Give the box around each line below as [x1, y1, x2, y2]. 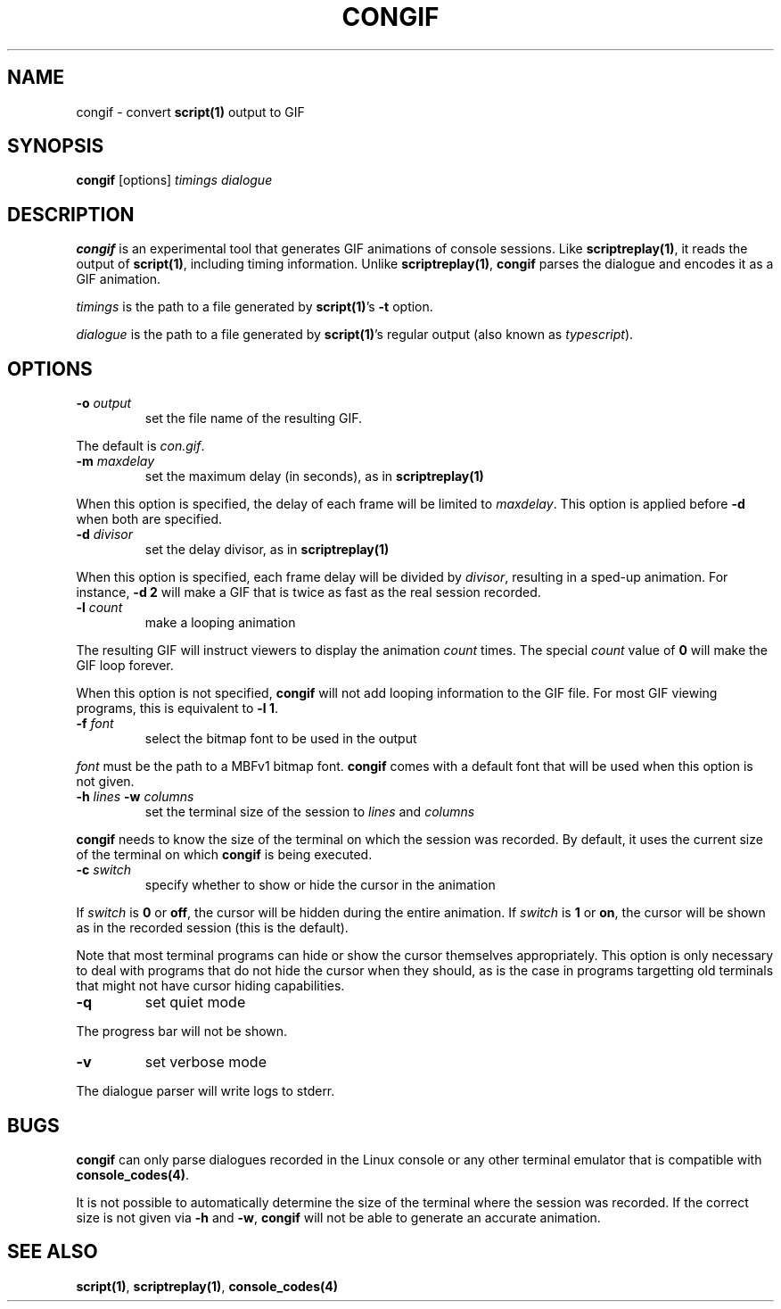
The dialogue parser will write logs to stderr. [76, 1083, 335, 1099]
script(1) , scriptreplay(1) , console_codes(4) [76, 1278, 338, 1294]
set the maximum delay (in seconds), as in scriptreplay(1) [144, 468, 484, 485]
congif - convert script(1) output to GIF [76, 104, 305, 120]
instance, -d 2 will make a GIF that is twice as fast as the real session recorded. [76, 584, 541, 601]
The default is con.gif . [76, 438, 205, 454]
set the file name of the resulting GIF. [144, 410, 363, 427]
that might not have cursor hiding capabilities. [76, 978, 345, 994]
